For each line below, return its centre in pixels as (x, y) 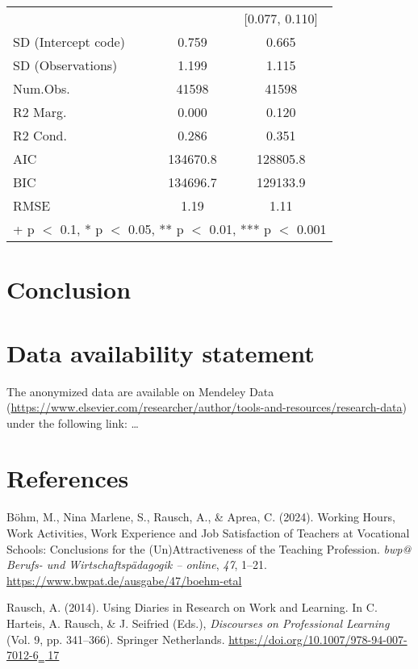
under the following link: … (73, 422)
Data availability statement (161, 352)
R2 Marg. (40, 112)
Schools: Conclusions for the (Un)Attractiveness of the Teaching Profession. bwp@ (209, 548)
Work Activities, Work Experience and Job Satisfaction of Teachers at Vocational (208, 533)
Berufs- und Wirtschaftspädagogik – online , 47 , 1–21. (137, 564)
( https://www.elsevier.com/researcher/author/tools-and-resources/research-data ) (207, 407)
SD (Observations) (65, 65)
